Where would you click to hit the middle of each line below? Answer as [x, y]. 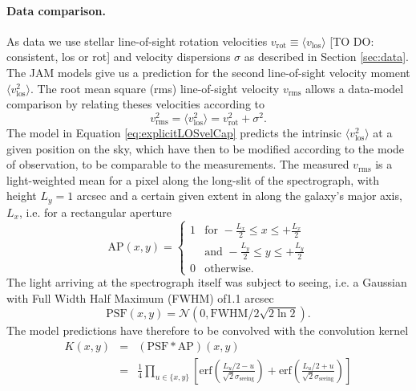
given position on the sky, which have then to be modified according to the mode [206, 148]
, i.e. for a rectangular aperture [95, 212]
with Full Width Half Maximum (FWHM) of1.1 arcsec [140, 297]
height [22, 195]
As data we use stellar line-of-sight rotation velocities [137, 41]
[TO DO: [352, 41]
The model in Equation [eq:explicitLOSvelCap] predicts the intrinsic [174, 132]
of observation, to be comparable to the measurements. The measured [178, 164]
